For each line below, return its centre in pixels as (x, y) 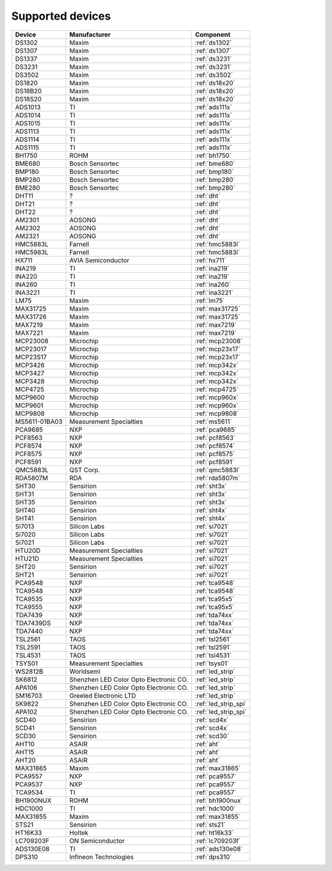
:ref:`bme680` (215, 163)
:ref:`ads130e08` (219, 849)
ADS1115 (27, 147)
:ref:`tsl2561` (213, 639)
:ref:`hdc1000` (215, 808)
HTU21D (27, 558)
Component (212, 34)
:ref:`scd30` (212, 736)
